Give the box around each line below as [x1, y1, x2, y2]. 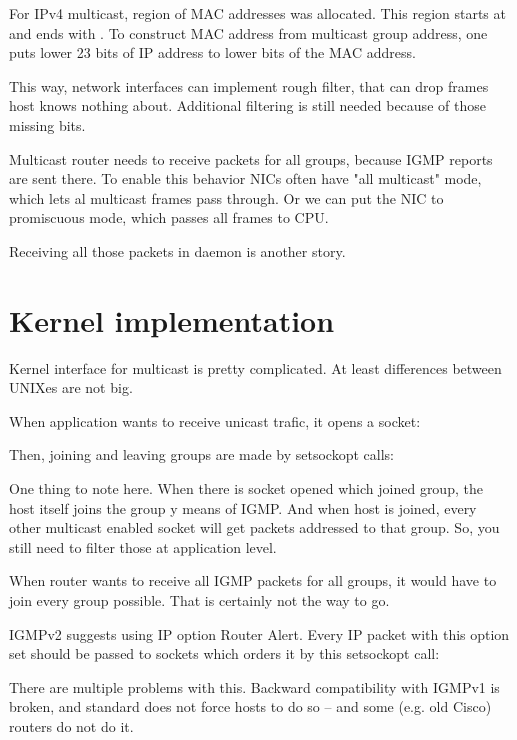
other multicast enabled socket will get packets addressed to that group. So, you [9, 517, 500, 538]
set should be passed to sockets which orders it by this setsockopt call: [9, 643, 440, 664]
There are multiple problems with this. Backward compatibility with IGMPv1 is [9, 676, 500, 697]
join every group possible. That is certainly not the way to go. [9, 590, 390, 610]
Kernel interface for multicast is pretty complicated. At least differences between [9, 357, 502, 378]
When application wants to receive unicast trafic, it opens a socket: [9, 410, 421, 431]
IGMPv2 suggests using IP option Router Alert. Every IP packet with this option [9, 623, 510, 644]
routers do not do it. [9, 715, 134, 736]
